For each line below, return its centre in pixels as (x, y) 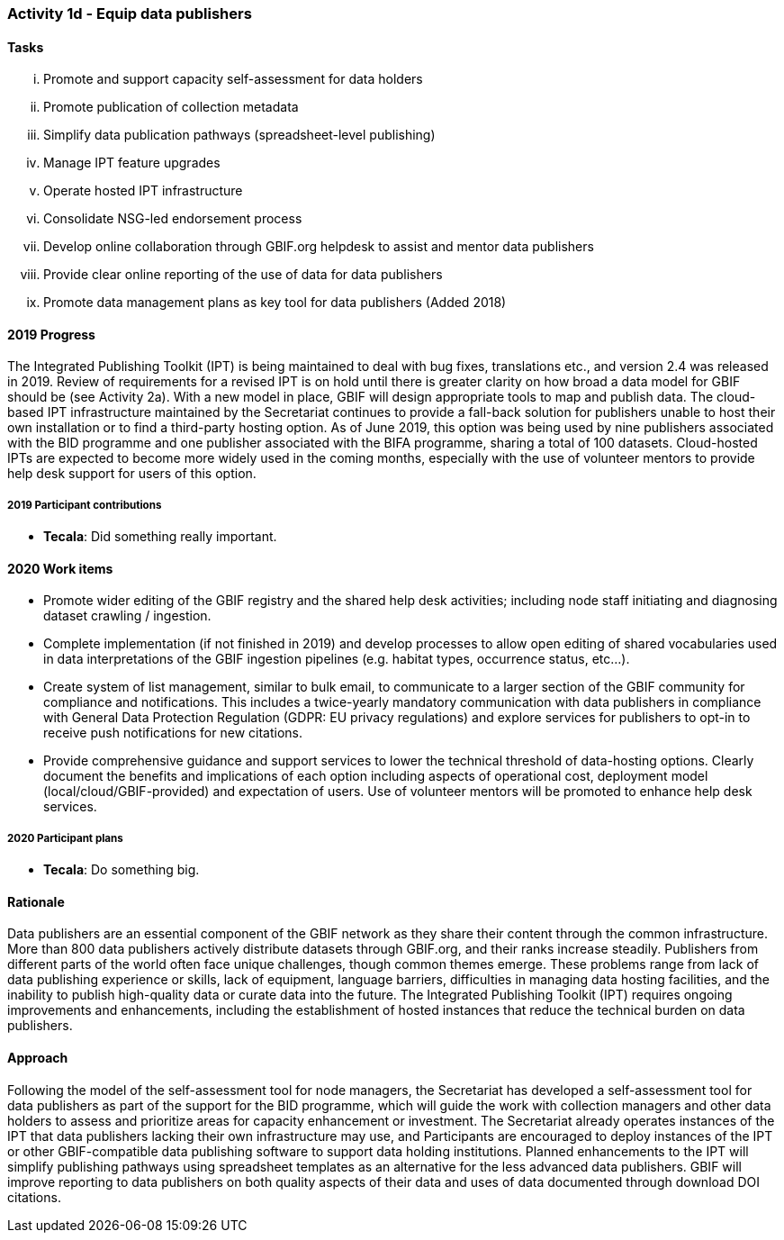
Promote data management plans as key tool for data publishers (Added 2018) (275, 303)
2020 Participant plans (65, 838)
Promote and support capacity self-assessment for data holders (233, 79)
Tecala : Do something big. (122, 870)
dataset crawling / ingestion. (127, 616)
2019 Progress (51, 334)
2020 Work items (60, 568)
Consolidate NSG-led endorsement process (173, 219)
